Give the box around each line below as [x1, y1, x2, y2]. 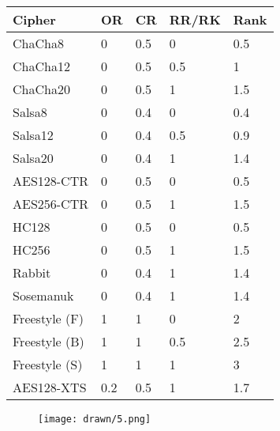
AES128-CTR [13, 172, 89, 190]
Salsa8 [13, 103, 47, 121]
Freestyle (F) [13, 309, 84, 327]
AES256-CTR [13, 195, 89, 213]
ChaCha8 [13, 34, 64, 52]
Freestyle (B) [13, 332, 84, 350]
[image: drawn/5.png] [38, 414, 151, 425]
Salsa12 [13, 126, 54, 144]
